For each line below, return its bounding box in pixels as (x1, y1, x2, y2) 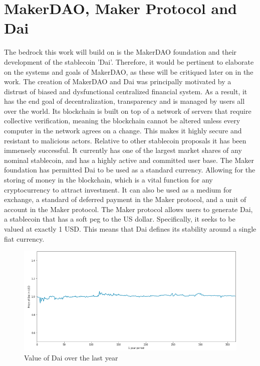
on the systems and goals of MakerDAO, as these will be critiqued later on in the (4, 66, 253, 77)
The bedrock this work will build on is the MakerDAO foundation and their (4, 47, 237, 57)
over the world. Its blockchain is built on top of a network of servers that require (4, 105, 251, 116)
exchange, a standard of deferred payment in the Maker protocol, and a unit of (4, 194, 246, 205)
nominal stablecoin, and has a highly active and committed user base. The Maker (4, 154, 254, 165)
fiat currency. (4, 233, 45, 244)
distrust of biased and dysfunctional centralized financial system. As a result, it (4, 86, 247, 96)
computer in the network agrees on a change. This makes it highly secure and (4, 125, 242, 136)
